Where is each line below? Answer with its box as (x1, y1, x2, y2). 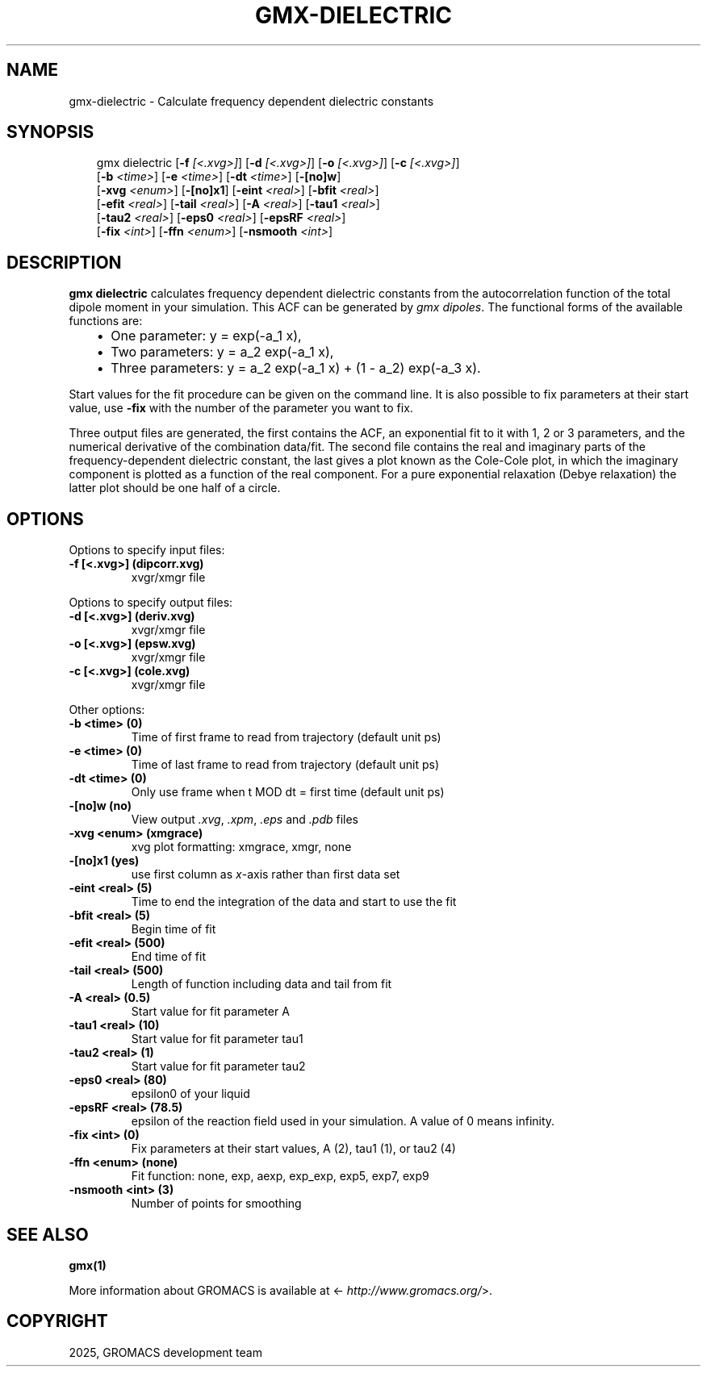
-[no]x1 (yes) (69, 853, 140, 868)
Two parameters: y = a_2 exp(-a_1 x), (111, 344, 334, 361)
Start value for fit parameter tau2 (131, 1059, 306, 1074)
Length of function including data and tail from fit (131, 977, 392, 991)
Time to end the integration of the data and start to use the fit (131, 895, 457, 909)
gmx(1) (69, 1258, 107, 1272)
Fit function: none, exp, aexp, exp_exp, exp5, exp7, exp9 (131, 1169, 429, 1183)
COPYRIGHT (6, 1311, 108, 1332)
